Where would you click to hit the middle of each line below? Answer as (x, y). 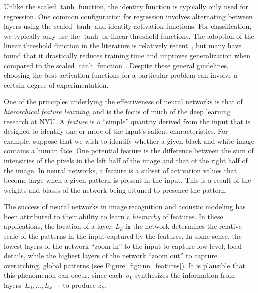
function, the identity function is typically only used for (163, 6)
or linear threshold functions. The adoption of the (178, 36)
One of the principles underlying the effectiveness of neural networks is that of (123, 102)
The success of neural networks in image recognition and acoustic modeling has (125, 206)
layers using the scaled (38, 26)
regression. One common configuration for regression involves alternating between (128, 16)
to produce (79, 285)
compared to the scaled (39, 65)
